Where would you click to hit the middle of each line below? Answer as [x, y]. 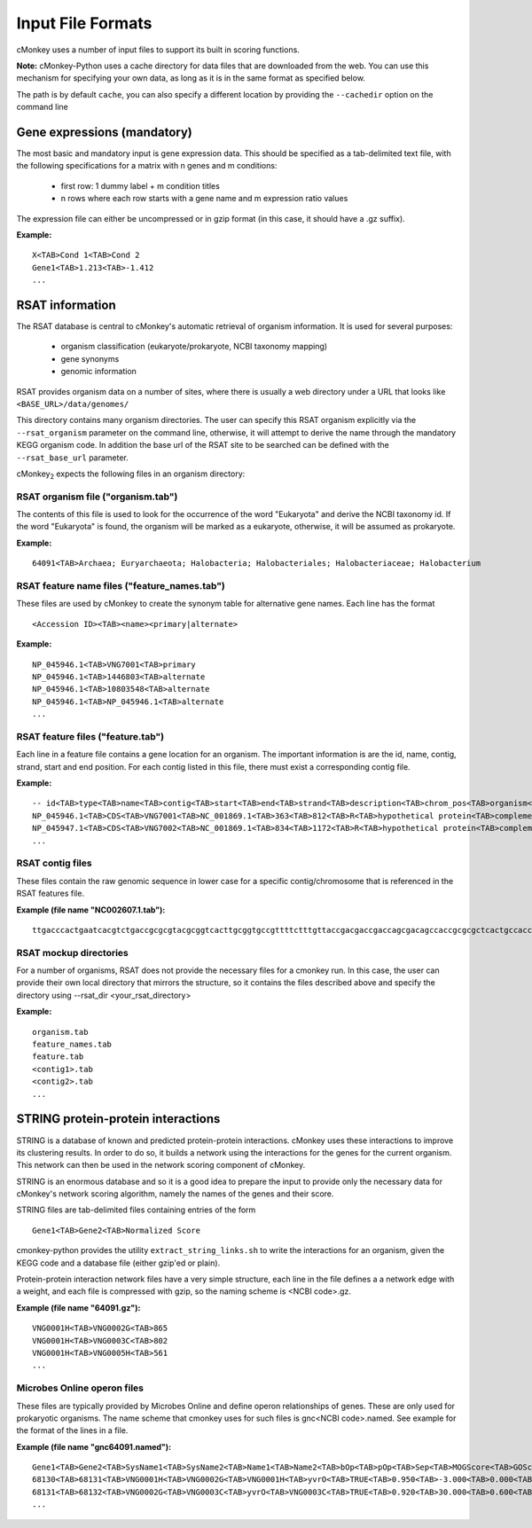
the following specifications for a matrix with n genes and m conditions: [147, 166]
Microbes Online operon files [80, 1388]
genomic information [99, 372]
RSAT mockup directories [72, 952]
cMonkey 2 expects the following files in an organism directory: [131, 474]
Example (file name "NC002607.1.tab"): [91, 910]
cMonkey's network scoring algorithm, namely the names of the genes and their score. [175, 1194]
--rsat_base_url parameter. [72, 458]
